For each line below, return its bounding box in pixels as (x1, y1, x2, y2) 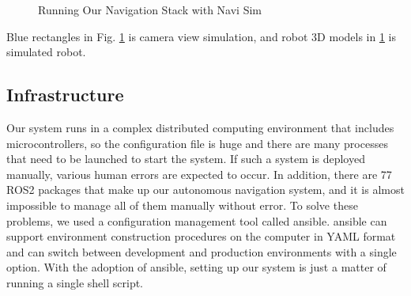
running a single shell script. (6, 274, 143, 290)
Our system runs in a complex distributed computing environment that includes (6, 119, 394, 135)
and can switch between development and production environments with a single (6, 243, 397, 260)
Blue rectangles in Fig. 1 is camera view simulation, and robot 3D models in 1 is (6, 28, 397, 44)
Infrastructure (6, 82, 124, 107)
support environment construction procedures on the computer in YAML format (6, 228, 396, 245)
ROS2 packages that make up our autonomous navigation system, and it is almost (6, 181, 405, 198)
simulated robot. (6, 44, 86, 60)
